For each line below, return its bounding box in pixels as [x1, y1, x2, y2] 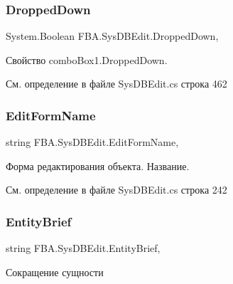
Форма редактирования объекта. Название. [6, 158, 190, 173]
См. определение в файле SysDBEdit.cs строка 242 [6, 182, 227, 197]
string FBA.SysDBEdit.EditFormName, [6, 135, 179, 149]
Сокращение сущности [6, 264, 104, 279]
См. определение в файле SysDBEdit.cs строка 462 [6, 76, 227, 91]
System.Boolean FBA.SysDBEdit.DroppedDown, [6, 28, 219, 43]
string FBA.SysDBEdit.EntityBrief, [6, 241, 161, 256]
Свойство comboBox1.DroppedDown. [6, 52, 168, 67]
